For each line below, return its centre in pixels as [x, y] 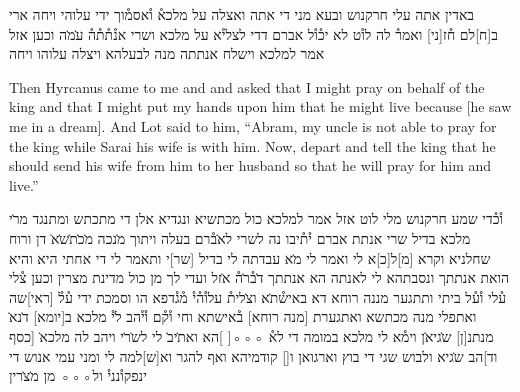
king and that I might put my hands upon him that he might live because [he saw [260, 106]
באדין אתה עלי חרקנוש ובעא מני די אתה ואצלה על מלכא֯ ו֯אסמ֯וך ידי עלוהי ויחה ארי [242, 14]
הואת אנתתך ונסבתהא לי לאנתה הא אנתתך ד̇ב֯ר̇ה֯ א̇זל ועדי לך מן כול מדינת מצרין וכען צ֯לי [259, 277]
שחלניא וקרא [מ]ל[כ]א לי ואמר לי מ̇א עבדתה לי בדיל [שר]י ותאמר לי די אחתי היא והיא [250, 257]
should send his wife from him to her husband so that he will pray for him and [250, 165]
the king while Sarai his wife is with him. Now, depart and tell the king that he [252, 145]
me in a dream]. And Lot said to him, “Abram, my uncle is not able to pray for [253, 125]
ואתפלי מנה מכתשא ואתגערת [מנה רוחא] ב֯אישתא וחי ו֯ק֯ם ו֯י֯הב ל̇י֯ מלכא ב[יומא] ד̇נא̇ [243, 316]
